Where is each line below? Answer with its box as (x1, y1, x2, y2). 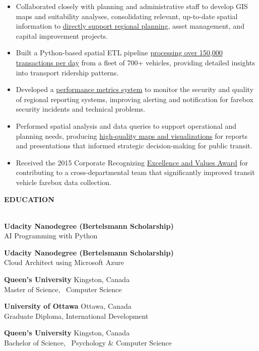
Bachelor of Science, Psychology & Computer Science (4, 337, 172, 348)
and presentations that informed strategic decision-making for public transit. (16, 140, 252, 151)
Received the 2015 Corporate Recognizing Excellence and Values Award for (16, 157, 248, 167)
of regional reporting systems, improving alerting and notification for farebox (16, 94, 253, 104)
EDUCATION (4, 194, 54, 204)
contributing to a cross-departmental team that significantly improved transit (16, 167, 255, 178)
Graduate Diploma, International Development (4, 310, 149, 321)
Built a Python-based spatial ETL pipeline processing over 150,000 (16, 47, 223, 58)
